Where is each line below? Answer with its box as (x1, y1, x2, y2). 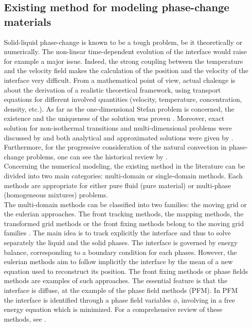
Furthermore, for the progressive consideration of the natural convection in (4, 142, 227, 152)
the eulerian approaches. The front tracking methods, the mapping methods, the (4, 209, 244, 219)
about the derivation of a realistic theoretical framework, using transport (4, 84, 221, 95)
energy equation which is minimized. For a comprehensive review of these (4, 304, 222, 314)
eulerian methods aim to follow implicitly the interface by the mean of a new (4, 256, 233, 267)
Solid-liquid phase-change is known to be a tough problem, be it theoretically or (4, 37, 242, 47)
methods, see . (4, 313, 46, 324)
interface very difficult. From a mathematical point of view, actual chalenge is (4, 75, 235, 85)
